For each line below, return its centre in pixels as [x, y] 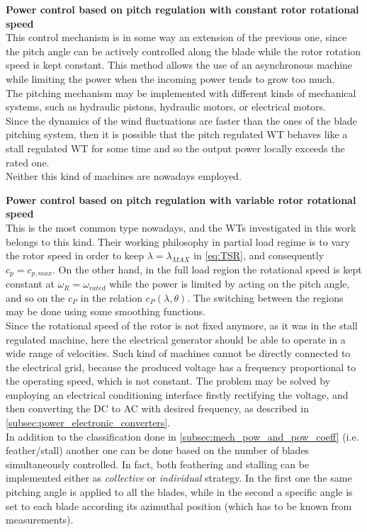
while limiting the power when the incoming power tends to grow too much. [170, 78]
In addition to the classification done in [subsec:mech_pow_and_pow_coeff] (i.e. [182, 436]
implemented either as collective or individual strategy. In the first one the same [179, 478]
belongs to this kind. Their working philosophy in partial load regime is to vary [178, 241]
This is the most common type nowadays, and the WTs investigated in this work [181, 227]
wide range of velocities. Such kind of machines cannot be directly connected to [178, 353]
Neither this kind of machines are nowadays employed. [124, 176]
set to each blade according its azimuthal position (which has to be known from [179, 505]
